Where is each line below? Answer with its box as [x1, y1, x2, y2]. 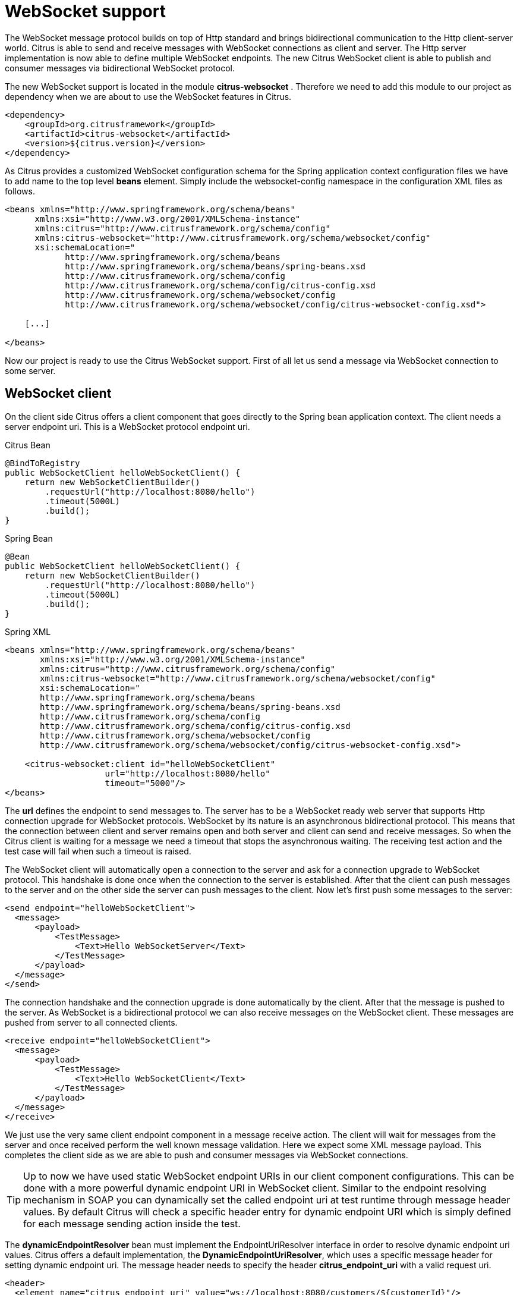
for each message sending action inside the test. [23, 1217, 241, 1230]
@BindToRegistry [5, 458, 80, 468]
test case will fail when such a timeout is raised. [5, 845, 191, 856]
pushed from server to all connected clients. [5, 1017, 178, 1027]
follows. [5, 186, 35, 196]
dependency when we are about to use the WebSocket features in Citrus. [5, 91, 292, 102]
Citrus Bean [5, 439, 51, 450]
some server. [5, 365, 56, 376]
